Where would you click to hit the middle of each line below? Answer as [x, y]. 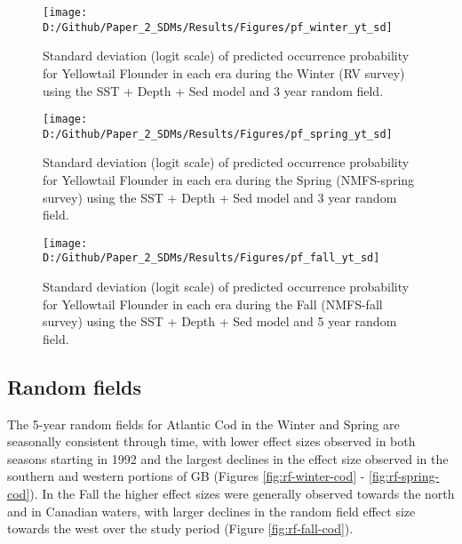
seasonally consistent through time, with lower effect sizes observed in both [211, 441]
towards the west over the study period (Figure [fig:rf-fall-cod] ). [180, 528]
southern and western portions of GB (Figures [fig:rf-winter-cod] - [186, 476]
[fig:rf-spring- [404, 476]
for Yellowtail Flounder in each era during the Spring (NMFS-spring [229, 180]
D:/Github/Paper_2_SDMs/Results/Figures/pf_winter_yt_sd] [218, 27]
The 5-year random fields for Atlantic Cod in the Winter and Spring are [203, 424]
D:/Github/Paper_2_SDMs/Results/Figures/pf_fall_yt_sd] [211, 258]
